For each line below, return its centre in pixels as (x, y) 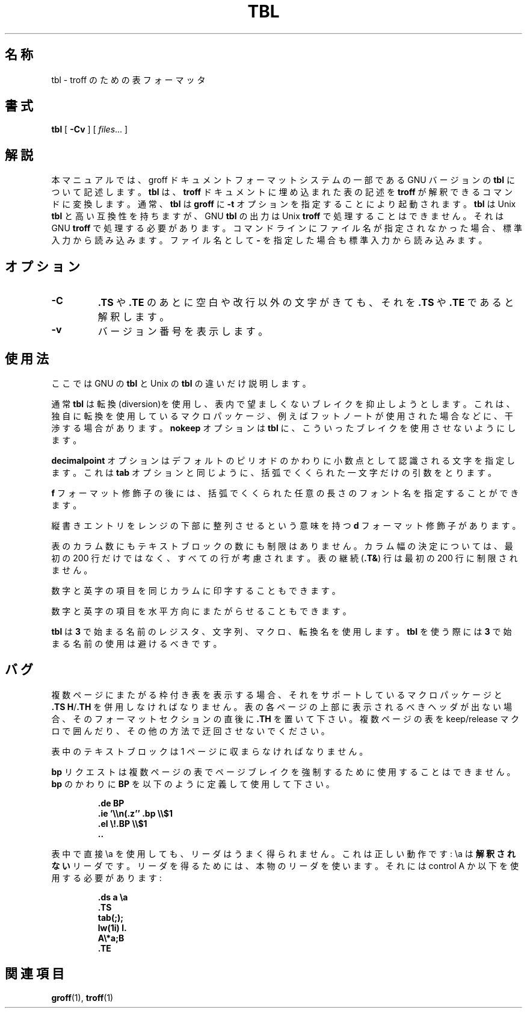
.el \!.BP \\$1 (122, 823)
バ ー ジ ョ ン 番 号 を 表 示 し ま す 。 (183, 332)
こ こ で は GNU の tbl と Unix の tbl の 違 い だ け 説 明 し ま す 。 (181, 383)
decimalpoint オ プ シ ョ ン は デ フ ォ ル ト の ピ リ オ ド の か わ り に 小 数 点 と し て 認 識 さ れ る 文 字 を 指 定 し (283, 460)
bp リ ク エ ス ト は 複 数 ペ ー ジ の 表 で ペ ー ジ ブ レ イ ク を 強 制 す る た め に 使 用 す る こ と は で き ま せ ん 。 (283, 771)
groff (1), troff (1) (82, 997)
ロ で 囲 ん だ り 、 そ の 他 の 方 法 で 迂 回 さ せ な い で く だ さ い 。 (190, 731)
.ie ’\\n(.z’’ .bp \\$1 (135, 813)
